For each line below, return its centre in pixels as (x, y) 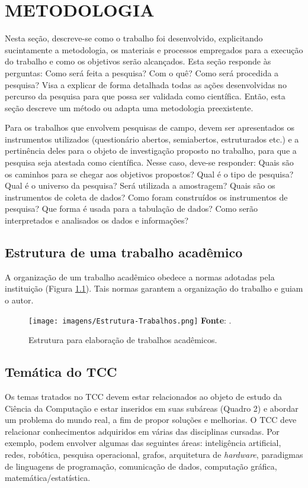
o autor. (19, 300)
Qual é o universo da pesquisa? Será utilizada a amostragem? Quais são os (140, 185)
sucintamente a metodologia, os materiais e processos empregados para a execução (154, 49)
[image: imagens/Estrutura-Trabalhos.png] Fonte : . (130, 320)
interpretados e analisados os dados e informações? (97, 220)
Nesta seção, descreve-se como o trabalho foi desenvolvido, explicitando (134, 38)
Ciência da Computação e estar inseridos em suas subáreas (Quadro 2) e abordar (152, 408)
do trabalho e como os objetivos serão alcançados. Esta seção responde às (138, 61)
